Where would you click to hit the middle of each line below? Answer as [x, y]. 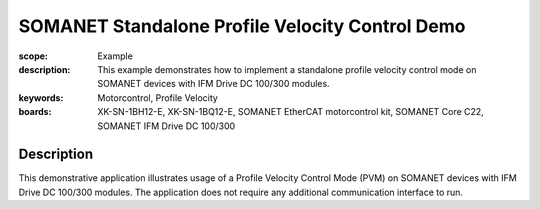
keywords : [41, 97]
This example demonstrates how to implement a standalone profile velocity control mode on [287, 69]
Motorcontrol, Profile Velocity [158, 97]
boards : [35, 112]
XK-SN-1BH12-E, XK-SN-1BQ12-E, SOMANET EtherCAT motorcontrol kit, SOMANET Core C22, [290, 112]
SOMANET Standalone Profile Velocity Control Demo [242, 26]
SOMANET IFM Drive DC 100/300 [166, 126]
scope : [33, 56]
